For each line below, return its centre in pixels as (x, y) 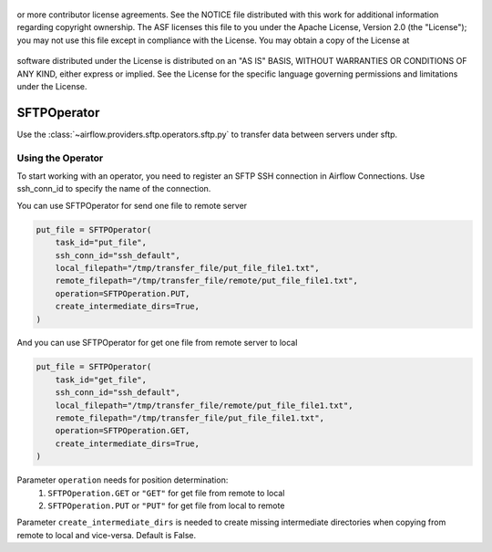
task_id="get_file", (101, 380)
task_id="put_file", (101, 243)
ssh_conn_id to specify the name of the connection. (114, 189)
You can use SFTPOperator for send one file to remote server (132, 205)
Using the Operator (60, 158)
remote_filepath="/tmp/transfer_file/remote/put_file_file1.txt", (207, 281)
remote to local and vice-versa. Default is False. (106, 535)
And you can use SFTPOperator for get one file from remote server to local (157, 343)
